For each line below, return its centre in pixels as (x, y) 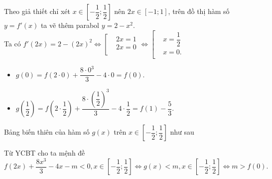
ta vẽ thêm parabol (70, 25)
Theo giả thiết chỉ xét (37, 11)
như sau (182, 132)
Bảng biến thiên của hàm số (47, 132)
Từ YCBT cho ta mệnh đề (45, 153)
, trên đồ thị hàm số (199, 11)
